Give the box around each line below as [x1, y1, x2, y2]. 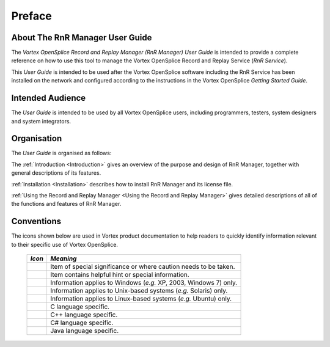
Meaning [50, 254, 77, 263]
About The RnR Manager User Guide [11, 32, 152, 43]
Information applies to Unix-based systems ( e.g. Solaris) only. [50, 287, 228, 295]
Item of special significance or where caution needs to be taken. [50, 263, 235, 271]
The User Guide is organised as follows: [11, 150, 112, 157]
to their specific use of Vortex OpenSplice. [11, 241, 119, 248]
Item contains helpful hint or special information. [50, 271, 189, 279]
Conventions [11, 216, 62, 227]
